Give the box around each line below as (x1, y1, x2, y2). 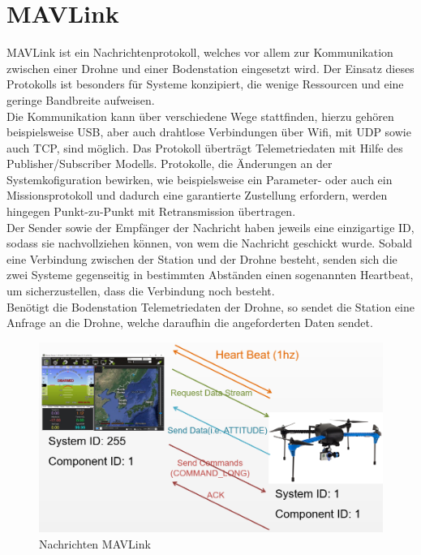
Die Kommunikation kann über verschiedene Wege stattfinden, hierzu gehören (6, 107, 394, 124)
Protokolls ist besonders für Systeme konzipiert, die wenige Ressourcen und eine (6, 75, 404, 92)
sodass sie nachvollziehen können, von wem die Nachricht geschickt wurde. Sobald (6, 234, 413, 252)
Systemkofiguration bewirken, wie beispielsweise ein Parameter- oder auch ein (6, 170, 393, 187)
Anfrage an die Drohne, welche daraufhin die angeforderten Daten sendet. (6, 314, 373, 331)
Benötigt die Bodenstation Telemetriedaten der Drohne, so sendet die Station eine (6, 298, 415, 315)
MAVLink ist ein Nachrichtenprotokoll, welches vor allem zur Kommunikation (6, 44, 393, 61)
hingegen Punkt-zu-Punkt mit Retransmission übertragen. (6, 203, 296, 220)
